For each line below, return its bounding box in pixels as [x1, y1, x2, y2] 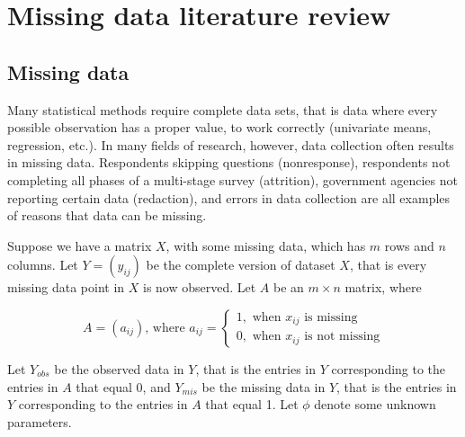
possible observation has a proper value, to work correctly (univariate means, [7, 118, 432, 137]
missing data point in [7, 278, 125, 297]
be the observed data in [54, 359, 184, 378]
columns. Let [7, 255, 78, 274]
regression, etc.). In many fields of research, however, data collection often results [7, 135, 454, 154]
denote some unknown [314, 395, 436, 414]
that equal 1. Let [205, 395, 299, 414]
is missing [304, 310, 358, 324]
